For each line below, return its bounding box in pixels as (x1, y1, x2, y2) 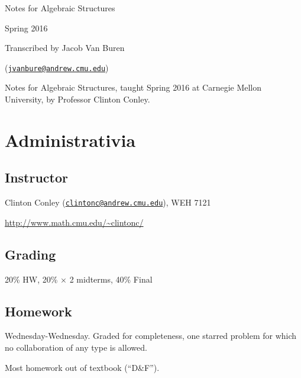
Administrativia (5, 127, 136, 152)
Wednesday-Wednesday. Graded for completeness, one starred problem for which (5, 329, 297, 342)
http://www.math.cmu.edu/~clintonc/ (5, 216, 144, 228)
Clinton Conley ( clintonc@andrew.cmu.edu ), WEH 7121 (5, 196, 211, 209)
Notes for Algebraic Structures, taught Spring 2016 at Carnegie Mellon (5, 81, 262, 94)
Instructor (5, 168, 69, 187)
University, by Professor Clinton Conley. (5, 93, 150, 105)
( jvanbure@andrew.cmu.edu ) (5, 61, 109, 73)
